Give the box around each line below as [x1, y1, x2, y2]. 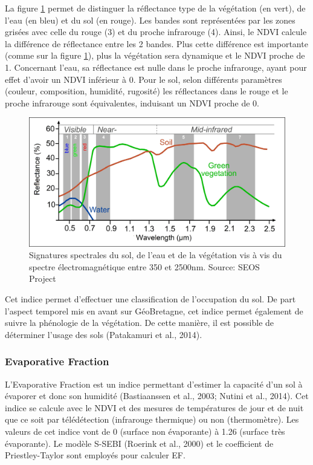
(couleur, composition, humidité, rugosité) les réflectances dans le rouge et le [5, 85, 288, 97]
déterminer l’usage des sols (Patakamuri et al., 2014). [5, 328, 202, 340]
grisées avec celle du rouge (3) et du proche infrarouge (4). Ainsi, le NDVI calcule [5, 25, 307, 38]
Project [29, 272, 56, 285]
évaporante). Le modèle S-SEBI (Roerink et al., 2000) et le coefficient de [5, 437, 274, 449]
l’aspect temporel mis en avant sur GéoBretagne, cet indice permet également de [5, 304, 303, 317]
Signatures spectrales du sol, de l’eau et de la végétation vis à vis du [29, 249, 282, 261]
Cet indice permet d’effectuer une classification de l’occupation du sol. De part [5, 292, 296, 305]
